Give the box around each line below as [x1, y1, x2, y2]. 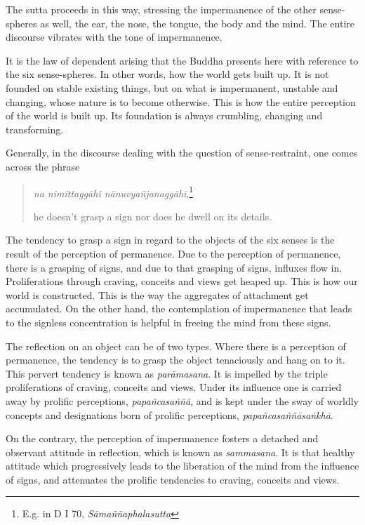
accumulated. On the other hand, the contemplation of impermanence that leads [6, 301, 352, 316]
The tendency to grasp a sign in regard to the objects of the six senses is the [6, 232, 335, 247]
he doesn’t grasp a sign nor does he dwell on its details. [33, 208, 272, 223]
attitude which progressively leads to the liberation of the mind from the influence [6, 458, 359, 473]
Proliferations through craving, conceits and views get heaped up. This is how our [6, 274, 358, 288]
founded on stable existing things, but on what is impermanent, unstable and [6, 80, 338, 95]
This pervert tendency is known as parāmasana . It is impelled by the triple [6, 366, 328, 380]
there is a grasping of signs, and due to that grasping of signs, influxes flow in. [6, 260, 343, 274]
